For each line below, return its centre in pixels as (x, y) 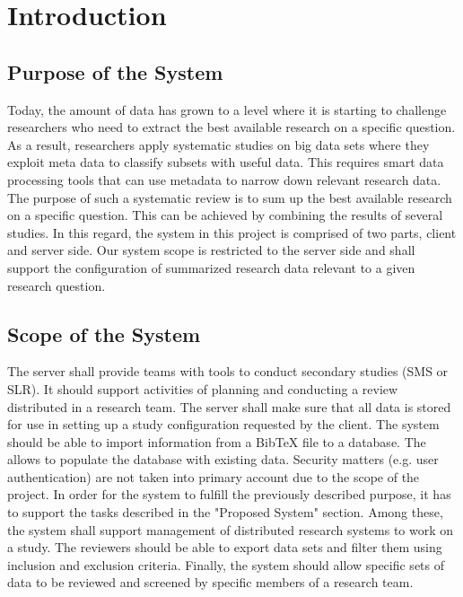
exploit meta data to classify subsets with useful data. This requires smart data (226, 162)
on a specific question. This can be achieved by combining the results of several (225, 215)
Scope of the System (104, 334)
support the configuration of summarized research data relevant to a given (211, 267)
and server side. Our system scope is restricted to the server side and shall (211, 250)
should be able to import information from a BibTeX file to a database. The (217, 441)
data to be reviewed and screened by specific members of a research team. (210, 582)
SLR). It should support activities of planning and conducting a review (203, 388)
